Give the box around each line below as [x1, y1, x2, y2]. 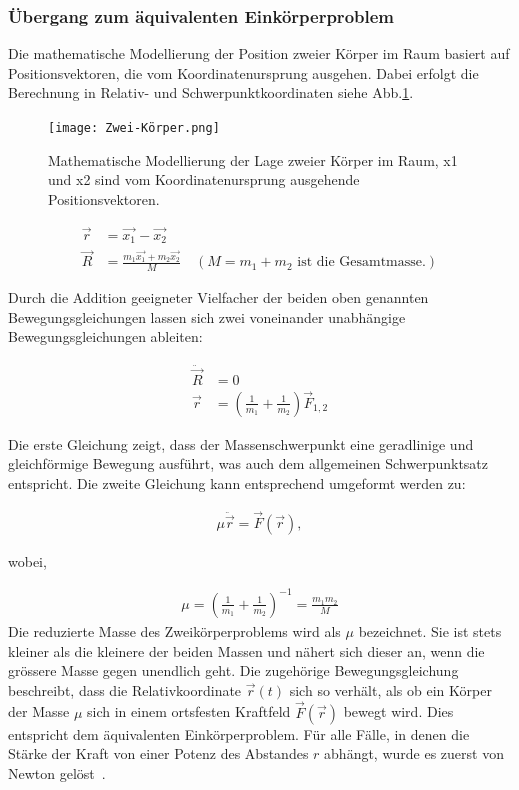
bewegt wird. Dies [343, 701, 454, 722]
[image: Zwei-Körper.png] [48, 121, 220, 135]
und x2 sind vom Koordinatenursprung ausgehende [48, 169, 360, 190]
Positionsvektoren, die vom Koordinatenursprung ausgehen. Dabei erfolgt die [8, 62, 479, 83]
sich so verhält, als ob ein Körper [289, 679, 492, 700]
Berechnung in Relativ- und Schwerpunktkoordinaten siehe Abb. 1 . [8, 82, 414, 103]
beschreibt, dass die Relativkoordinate [8, 679, 242, 700]
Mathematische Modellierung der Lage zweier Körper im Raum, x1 [48, 149, 458, 170]
